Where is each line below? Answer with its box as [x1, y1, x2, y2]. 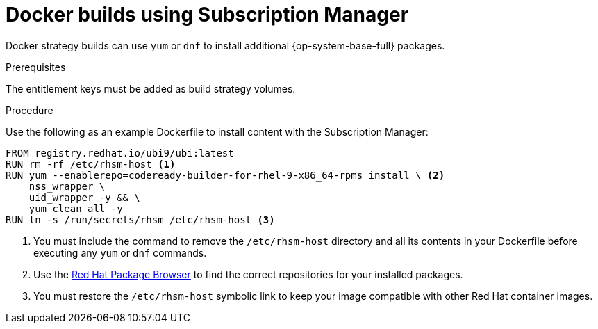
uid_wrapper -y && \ [28, 191, 140, 203]
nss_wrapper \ [28, 180, 106, 192]
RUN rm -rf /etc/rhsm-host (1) [6, 158, 176, 170]
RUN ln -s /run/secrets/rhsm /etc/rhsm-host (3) [6, 214, 275, 225]
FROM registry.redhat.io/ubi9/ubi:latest [6, 147, 234, 159]
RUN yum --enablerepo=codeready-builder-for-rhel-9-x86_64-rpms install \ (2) [6, 169, 445, 181]
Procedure [6, 104, 53, 116]
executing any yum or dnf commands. [33, 246, 207, 259]
